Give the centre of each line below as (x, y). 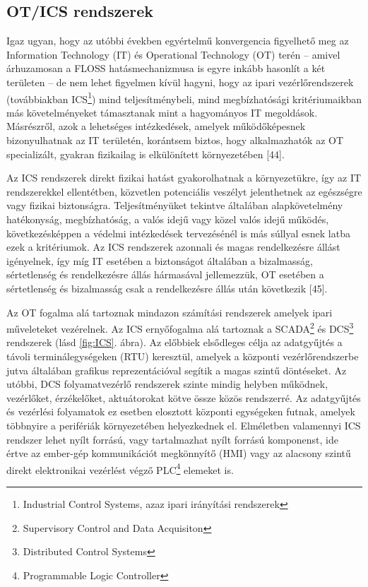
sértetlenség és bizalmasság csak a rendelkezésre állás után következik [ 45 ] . (167, 288)
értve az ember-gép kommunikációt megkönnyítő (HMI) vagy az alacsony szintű (179, 453)
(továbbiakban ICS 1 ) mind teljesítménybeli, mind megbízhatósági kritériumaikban (184, 97)
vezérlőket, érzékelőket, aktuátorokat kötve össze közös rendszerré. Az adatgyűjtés (184, 397)
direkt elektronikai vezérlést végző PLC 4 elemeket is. (120, 468)
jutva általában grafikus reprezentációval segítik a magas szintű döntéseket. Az (177, 370)
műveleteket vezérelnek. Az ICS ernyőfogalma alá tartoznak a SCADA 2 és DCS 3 (180, 327)
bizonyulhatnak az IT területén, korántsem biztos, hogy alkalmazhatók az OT (175, 140)
